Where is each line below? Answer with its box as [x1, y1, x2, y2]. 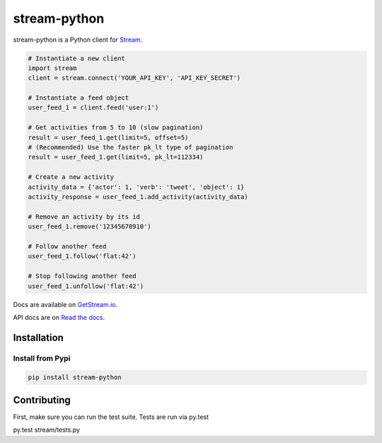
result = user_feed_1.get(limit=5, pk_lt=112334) [28, 153, 204, 161]
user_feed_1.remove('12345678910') [28, 223, 151, 231]
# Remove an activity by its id [28, 212, 141, 221]
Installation [13, 331, 64, 343]
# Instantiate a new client [28, 54, 125, 62]
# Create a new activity [28, 173, 115, 181]
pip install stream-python [28, 374, 122, 381]
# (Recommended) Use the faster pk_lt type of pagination [28, 144, 233, 151]
